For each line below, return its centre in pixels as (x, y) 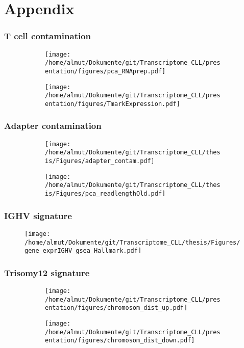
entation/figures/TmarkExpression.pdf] (113, 104)
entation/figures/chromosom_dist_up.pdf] (116, 308)
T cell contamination (48, 36)
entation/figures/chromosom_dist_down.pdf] (120, 341)
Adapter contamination (53, 126)
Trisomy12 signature (47, 272)
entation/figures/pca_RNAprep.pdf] (105, 71)
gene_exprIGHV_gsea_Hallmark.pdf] (83, 251)
